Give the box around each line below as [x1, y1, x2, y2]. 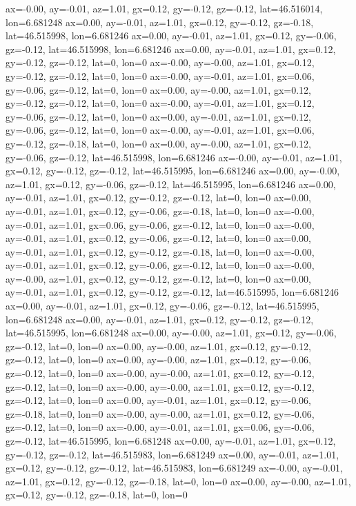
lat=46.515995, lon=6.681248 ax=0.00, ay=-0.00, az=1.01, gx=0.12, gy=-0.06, [6, 325, 337, 340]
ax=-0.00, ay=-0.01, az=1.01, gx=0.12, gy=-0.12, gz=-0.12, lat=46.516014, [6, 1, 323, 15]
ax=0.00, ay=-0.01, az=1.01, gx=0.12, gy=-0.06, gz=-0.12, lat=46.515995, [6, 298, 319, 313]
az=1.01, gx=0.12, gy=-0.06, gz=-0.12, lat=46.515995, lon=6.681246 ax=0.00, [6, 176, 336, 191]
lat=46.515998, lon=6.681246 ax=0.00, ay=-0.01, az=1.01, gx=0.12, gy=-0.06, [6, 28, 337, 43]
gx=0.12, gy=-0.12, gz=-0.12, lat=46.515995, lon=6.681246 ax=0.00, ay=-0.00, [6, 163, 340, 178]
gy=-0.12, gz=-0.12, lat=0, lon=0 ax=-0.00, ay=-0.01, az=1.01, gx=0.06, [6, 68, 315, 83]
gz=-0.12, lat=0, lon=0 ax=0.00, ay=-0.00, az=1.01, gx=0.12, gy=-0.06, [6, 352, 311, 367]
